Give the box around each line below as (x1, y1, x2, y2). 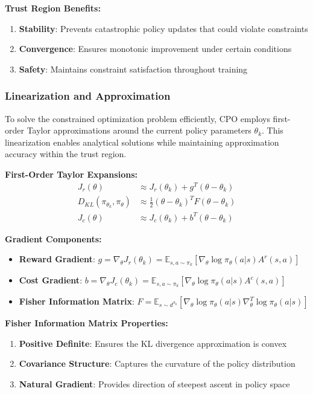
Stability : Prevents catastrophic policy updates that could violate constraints (19, 22, 308, 34)
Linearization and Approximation (5, 88, 171, 103)
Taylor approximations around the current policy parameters (27, 124, 251, 137)
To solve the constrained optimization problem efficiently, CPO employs (5, 112, 270, 124)
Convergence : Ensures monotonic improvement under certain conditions (19, 42, 292, 55)
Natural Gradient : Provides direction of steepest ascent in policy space (19, 377, 290, 390)
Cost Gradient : (19, 274, 83, 286)
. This (262, 124, 283, 137)
